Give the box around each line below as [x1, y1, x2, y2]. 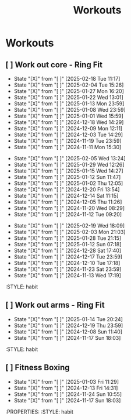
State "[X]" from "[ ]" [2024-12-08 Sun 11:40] [13, 328, 123, 335]
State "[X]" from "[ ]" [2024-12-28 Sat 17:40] [13, 247, 122, 254]
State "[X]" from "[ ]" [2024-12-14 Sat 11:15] [13, 192, 119, 199]
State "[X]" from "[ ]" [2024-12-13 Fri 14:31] [13, 384, 118, 391]
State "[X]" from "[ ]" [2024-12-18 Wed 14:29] [13, 119, 124, 126]
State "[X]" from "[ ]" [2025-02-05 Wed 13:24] [13, 155, 126, 161]
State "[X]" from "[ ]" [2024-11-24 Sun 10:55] [13, 390, 122, 398]
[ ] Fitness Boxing [5, 363, 70, 373]
